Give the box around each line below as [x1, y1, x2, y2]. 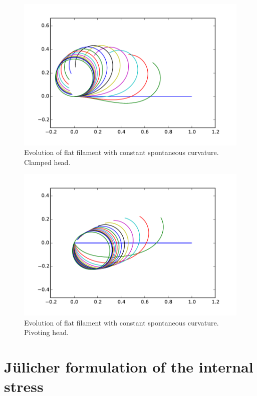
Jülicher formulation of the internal [4, 356, 253, 377]
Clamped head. [24, 156, 71, 167]
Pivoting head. [24, 327, 69, 337]
